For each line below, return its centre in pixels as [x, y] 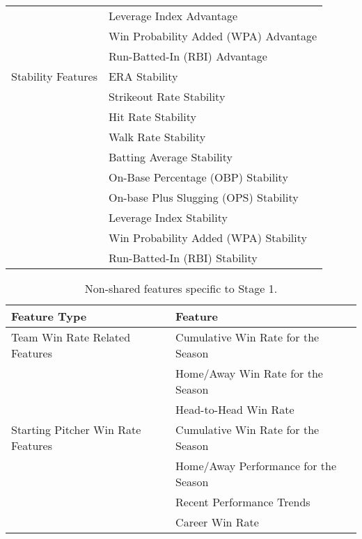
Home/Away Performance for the [256, 466]
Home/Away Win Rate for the [249, 373]
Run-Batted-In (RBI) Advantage [188, 56]
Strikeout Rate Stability [167, 96]
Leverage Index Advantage [173, 16]
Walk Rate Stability [157, 137]
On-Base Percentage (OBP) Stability [198, 177]
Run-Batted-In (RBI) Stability [183, 258]
